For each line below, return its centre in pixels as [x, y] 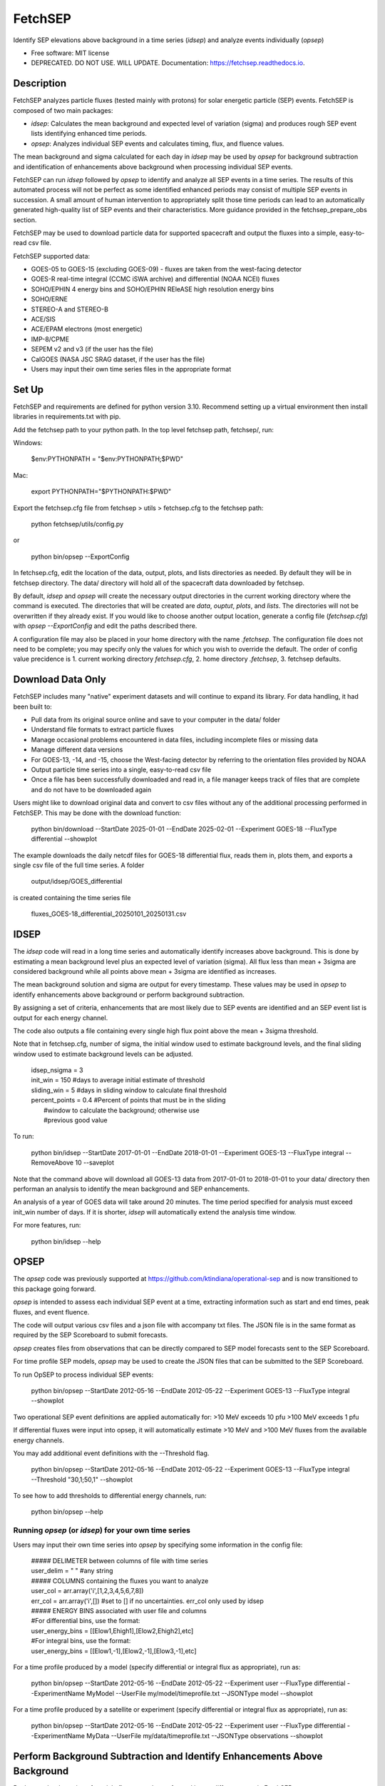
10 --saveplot [94, 1163]
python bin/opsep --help [67, 1512]
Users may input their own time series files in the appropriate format [131, 369]
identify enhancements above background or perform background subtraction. [129, 994]
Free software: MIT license [70, 53]
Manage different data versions [77, 749]
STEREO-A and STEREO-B [70, 309]
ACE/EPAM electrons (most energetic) [87, 329]
